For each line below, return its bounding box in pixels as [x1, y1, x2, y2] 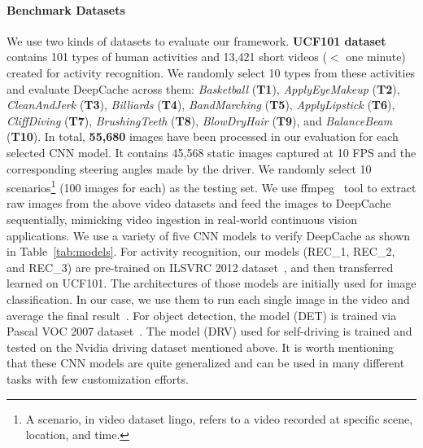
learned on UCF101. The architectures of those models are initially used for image [7, 275, 416, 292]
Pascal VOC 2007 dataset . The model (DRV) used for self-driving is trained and [7, 323, 412, 340]
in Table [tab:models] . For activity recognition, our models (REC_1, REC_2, [7, 243, 395, 260]
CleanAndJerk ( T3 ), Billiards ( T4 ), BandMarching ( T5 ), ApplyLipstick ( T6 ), [7, 96, 395, 113]
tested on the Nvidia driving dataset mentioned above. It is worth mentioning [7, 338, 394, 355]
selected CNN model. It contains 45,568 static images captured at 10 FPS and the [7, 143, 416, 160]
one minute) [346, 48, 406, 65]
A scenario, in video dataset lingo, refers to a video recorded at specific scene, [25, 410, 413, 427]
